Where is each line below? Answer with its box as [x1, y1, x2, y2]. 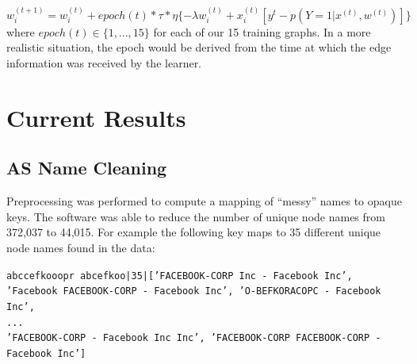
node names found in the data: [6, 239, 155, 255]
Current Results [6, 101, 186, 133]
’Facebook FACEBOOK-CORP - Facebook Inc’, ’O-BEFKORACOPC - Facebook [6, 285, 381, 297]
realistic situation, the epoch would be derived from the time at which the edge [6, 39, 392, 56]
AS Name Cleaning [6, 155, 167, 180]
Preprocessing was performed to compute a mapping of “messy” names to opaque [6, 193, 402, 209]
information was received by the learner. [6, 55, 202, 71]
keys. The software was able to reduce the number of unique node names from [6, 208, 385, 224]
